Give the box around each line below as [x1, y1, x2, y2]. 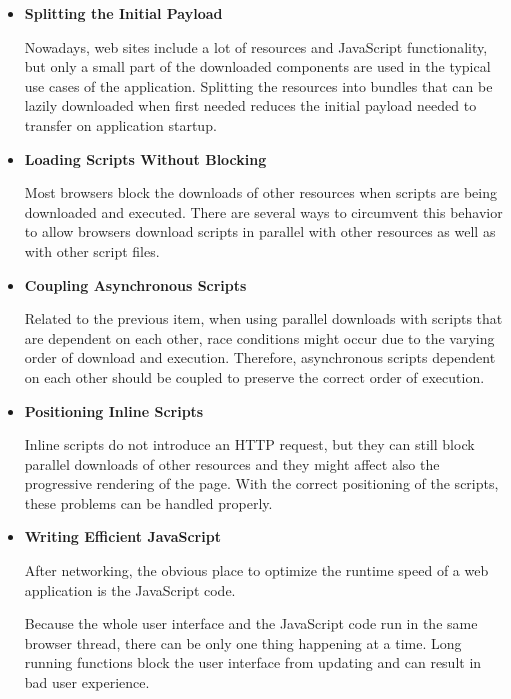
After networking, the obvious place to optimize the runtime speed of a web [24, 560, 489, 581]
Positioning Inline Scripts [24, 400, 204, 421]
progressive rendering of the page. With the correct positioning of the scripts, [24, 473, 499, 494]
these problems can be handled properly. [24, 492, 273, 513]
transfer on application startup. [24, 114, 217, 135]
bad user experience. [24, 672, 150, 693]
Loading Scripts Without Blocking [24, 148, 267, 169]
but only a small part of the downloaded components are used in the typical [24, 56, 491, 77]
